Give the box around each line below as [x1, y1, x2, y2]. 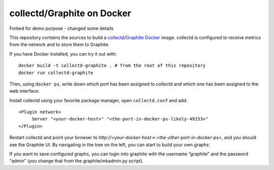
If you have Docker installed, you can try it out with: [9, 51, 117, 57]
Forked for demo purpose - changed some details [9, 25, 114, 31]
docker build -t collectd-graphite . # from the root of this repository [18, 63, 206, 68]
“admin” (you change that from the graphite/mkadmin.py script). [9, 158, 144, 164]
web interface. [9, 88, 40, 94]
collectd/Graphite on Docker [9, 8, 131, 19]
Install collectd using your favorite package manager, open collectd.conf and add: [9, 97, 188, 103]
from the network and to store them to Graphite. [9, 41, 110, 48]
